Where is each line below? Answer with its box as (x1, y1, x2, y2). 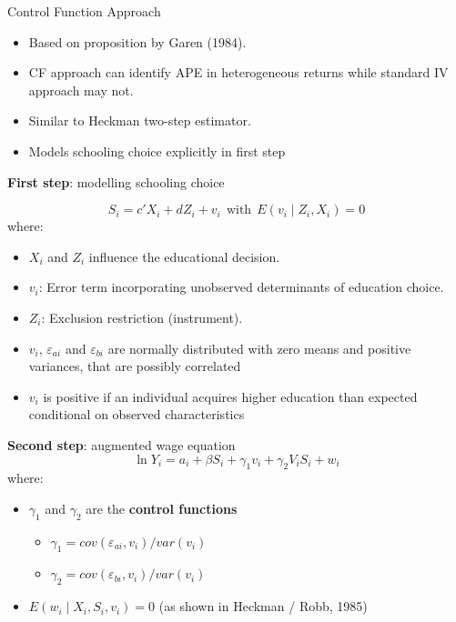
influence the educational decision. (88, 246, 280, 266)
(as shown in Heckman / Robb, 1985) (158, 597, 368, 616)
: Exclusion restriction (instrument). (41, 307, 243, 326)
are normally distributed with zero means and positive (107, 338, 411, 357)
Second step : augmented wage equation (7, 435, 236, 454)
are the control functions (86, 498, 238, 517)
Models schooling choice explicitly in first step (28, 141, 286, 160)
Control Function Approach (7, 2, 161, 20)
